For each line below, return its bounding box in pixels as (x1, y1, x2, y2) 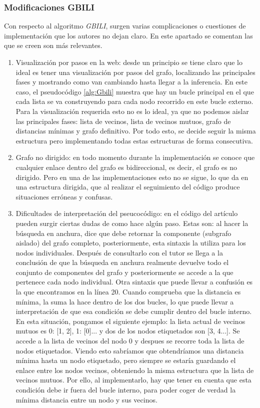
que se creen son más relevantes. (4, 40, 102, 50)
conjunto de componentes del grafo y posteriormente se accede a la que (15, 266, 233, 277)
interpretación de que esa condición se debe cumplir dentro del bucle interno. (15, 306, 252, 316)
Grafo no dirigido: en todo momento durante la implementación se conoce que (15, 152, 255, 162)
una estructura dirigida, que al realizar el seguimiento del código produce (15, 181, 240, 192)
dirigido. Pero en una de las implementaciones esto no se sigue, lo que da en (15, 171, 248, 182)
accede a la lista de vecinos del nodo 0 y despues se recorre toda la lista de (15, 335, 244, 346)
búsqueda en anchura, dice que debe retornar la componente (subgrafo (15, 227, 231, 238)
